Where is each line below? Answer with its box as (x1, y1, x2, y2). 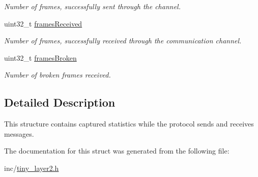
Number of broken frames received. (4, 69, 111, 80)
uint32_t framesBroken (4, 52, 77, 63)
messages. (4, 128, 34, 139)
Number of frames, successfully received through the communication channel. (4, 35, 242, 46)
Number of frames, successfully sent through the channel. (4, 1, 181, 11)
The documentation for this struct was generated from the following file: (4, 145, 230, 156)
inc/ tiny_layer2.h (4, 162, 59, 173)
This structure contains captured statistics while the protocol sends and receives (4, 118, 254, 129)
